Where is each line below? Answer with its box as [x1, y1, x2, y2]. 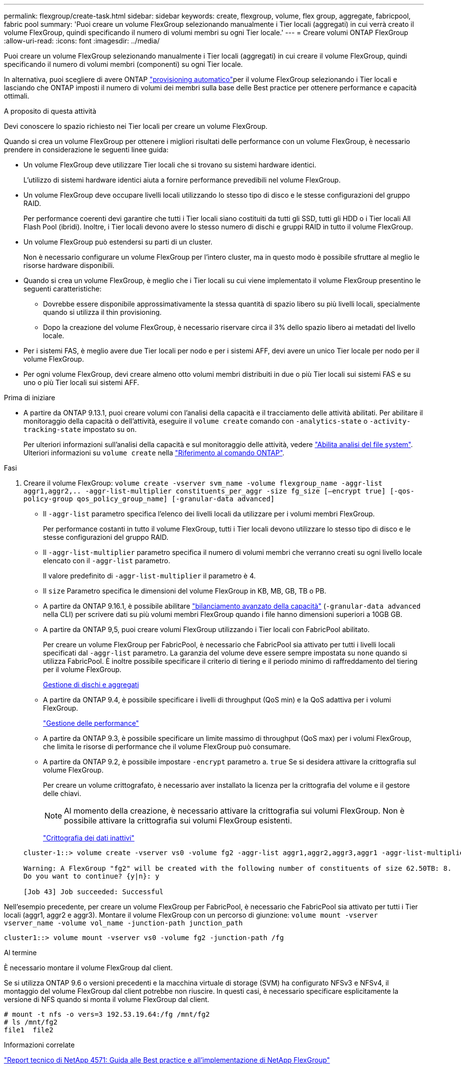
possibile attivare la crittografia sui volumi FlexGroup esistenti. [64, 816, 292, 825]
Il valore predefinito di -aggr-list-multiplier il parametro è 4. [43, 572, 256, 580]
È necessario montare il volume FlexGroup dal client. [4, 963, 173, 972]
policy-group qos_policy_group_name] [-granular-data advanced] [23, 495, 275, 503]
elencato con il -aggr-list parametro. [43, 556, 170, 565]
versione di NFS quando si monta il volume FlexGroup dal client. [4, 995, 210, 1004]
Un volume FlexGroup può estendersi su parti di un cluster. [23, 238, 212, 246]
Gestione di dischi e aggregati [43, 680, 139, 689]
